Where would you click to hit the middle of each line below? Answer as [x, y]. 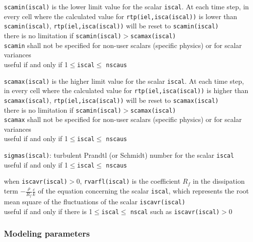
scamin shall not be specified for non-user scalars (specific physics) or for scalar [123, 45]
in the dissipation [218, 181]
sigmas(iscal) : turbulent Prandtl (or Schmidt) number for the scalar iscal [119, 155]
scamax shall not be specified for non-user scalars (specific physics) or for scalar [123, 119]
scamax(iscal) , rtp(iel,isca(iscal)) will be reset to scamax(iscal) [111, 100]
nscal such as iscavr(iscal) [175, 211]
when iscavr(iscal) [36, 181]
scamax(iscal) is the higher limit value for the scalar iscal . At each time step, [124, 81]
